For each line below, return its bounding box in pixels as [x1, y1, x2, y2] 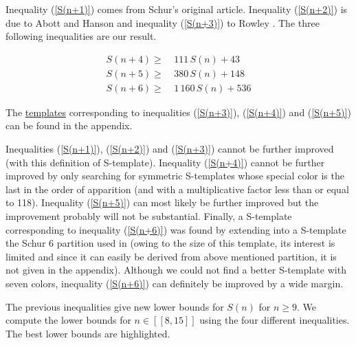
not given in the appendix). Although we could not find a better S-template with [5, 263, 346, 277]
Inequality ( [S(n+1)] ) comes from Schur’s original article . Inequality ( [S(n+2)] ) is [5, 2, 348, 16]
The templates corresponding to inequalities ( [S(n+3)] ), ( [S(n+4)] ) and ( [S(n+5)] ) [5, 104, 351, 119]
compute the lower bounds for [5, 313, 131, 327]
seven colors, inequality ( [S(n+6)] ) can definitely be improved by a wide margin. [5, 276, 344, 290]
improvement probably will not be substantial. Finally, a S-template [5, 209, 292, 223]
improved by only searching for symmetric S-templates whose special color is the [5, 168, 344, 183]
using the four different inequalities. [199, 313, 350, 327]
